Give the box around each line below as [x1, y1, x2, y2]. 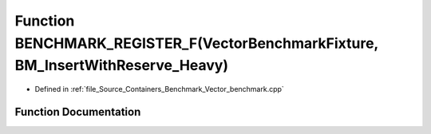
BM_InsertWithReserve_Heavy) [14, 57, 229, 75]
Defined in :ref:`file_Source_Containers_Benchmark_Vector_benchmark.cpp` [34, 85, 285, 94]
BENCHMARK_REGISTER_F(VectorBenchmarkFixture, [14, 34, 379, 52]
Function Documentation [14, 104, 141, 119]
